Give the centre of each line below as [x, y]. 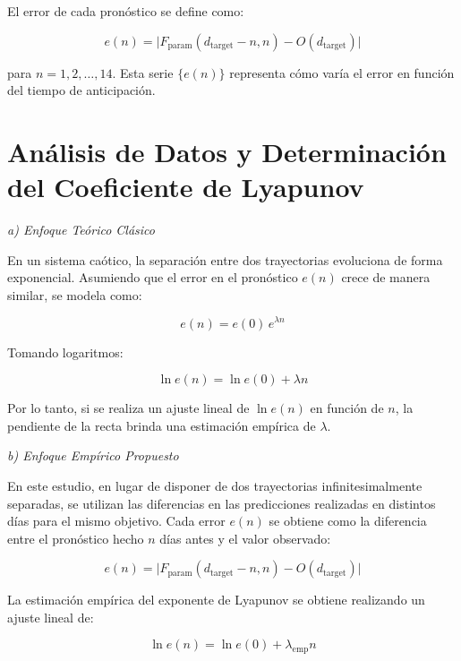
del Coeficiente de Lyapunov [186, 187]
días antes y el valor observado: [245, 538]
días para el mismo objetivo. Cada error [116, 521]
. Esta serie [143, 72]
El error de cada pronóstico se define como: [126, 11]
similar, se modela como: [75, 294]
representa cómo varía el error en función [342, 72]
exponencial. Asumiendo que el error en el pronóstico [153, 277]
